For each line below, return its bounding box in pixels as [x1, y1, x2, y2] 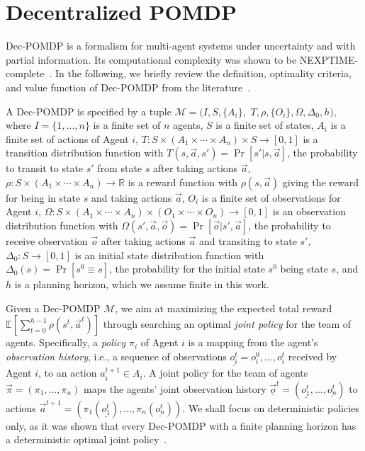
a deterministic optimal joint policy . [6, 432, 167, 447]
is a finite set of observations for [201, 190, 341, 205]
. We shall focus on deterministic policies [182, 400, 359, 415]
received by [288, 349, 337, 364]
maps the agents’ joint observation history [84, 381, 266, 396]
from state [97, 161, 142, 176]
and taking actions [91, 190, 172, 205]
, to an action [38, 365, 97, 380]
